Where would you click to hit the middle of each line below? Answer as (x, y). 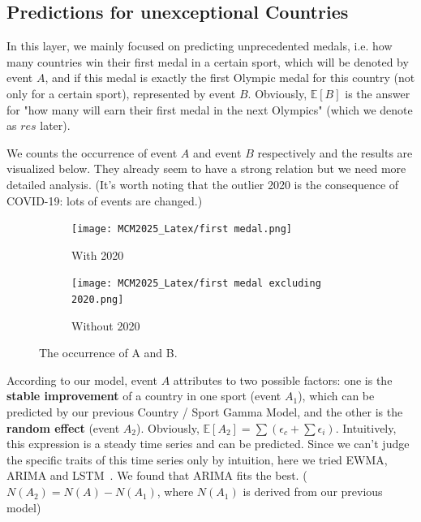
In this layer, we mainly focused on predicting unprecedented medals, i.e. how (200, 46)
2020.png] (98, 300)
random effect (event (63, 427)
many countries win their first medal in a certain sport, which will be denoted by (208, 61)
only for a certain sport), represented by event (121, 93)
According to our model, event (82, 380)
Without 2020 (106, 325)
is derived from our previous (313, 492)
